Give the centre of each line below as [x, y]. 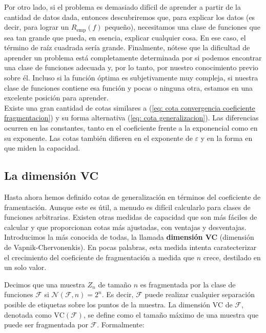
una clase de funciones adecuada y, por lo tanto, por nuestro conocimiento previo [131, 67]
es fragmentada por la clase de [188, 284]
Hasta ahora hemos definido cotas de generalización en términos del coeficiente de [132, 196]
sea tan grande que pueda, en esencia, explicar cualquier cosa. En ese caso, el [125, 37]
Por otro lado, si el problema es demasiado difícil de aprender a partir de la [122, 7]
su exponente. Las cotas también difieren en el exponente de [98, 138]
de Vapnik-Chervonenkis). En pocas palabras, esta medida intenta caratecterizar [130, 247]
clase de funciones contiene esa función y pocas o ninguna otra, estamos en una [129, 87]
